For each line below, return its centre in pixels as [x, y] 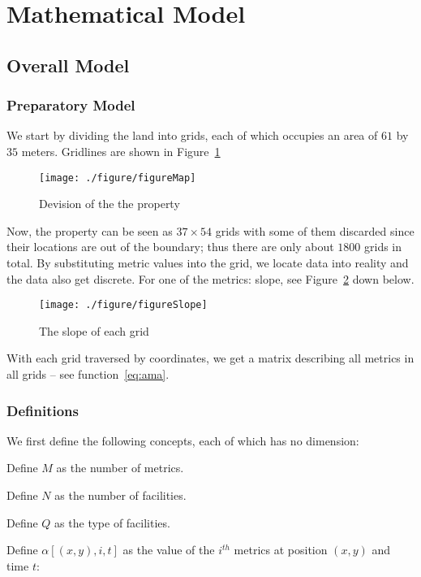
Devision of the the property [110, 204]
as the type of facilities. [112, 522]
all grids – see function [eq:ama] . [88, 374]
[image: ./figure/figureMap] [118, 178]
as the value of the [169, 550]
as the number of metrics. [120, 468]
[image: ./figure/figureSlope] [123, 305]
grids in [383, 247]
